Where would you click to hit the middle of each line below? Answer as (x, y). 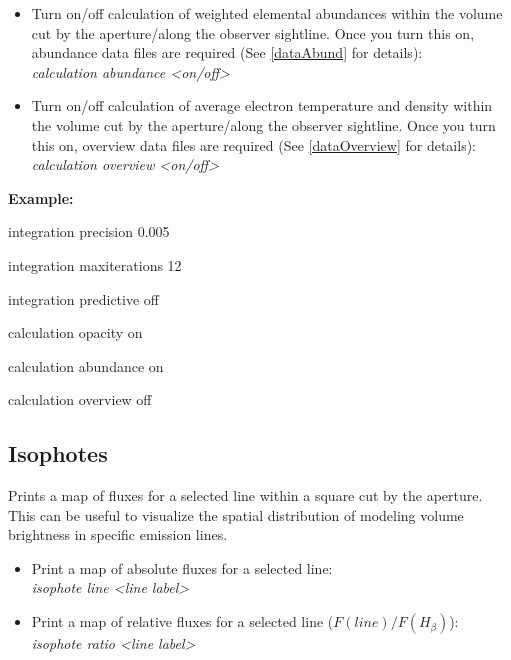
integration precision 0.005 (89, 231)
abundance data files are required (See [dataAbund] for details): (227, 52)
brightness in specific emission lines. (118, 534)
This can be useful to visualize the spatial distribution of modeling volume (236, 514)
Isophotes (58, 453)
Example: (41, 197)
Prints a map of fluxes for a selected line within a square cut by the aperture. (245, 495)
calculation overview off (80, 399)
